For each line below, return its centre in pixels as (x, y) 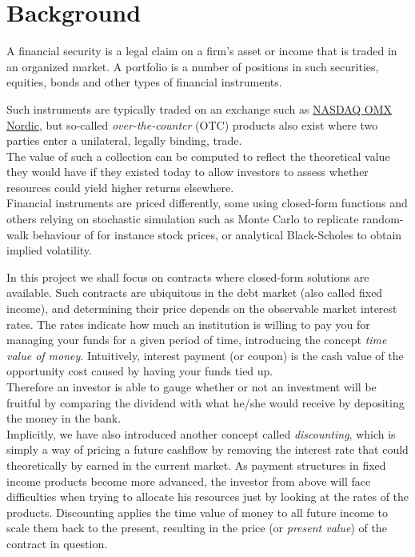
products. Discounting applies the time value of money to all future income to (197, 512)
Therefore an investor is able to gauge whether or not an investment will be (192, 387)
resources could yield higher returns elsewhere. (120, 187)
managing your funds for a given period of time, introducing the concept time (197, 340)
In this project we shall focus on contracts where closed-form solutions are (188, 276)
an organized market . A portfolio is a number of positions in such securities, (193, 66)
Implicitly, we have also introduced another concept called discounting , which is (201, 433)
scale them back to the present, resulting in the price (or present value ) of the (197, 528)
